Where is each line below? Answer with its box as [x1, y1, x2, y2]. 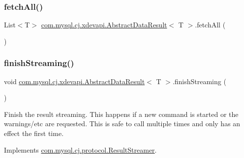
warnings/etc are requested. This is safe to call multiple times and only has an [4, 118, 241, 129]
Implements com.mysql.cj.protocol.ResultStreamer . [4, 144, 157, 155]
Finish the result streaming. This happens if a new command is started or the [4, 109, 239, 119]
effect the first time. [4, 128, 64, 138]
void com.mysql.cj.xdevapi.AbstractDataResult [4, 76, 145, 86]
